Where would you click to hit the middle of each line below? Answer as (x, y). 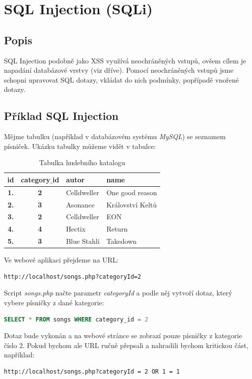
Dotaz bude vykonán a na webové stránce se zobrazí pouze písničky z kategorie (123, 335)
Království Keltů (132, 204)
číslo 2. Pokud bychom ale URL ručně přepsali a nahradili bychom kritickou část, (126, 345)
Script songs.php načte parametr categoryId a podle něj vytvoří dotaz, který (118, 293)
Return (117, 229)
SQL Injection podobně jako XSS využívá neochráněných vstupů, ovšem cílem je (125, 60)
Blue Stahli (83, 241)
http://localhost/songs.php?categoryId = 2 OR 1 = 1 (92, 372)
